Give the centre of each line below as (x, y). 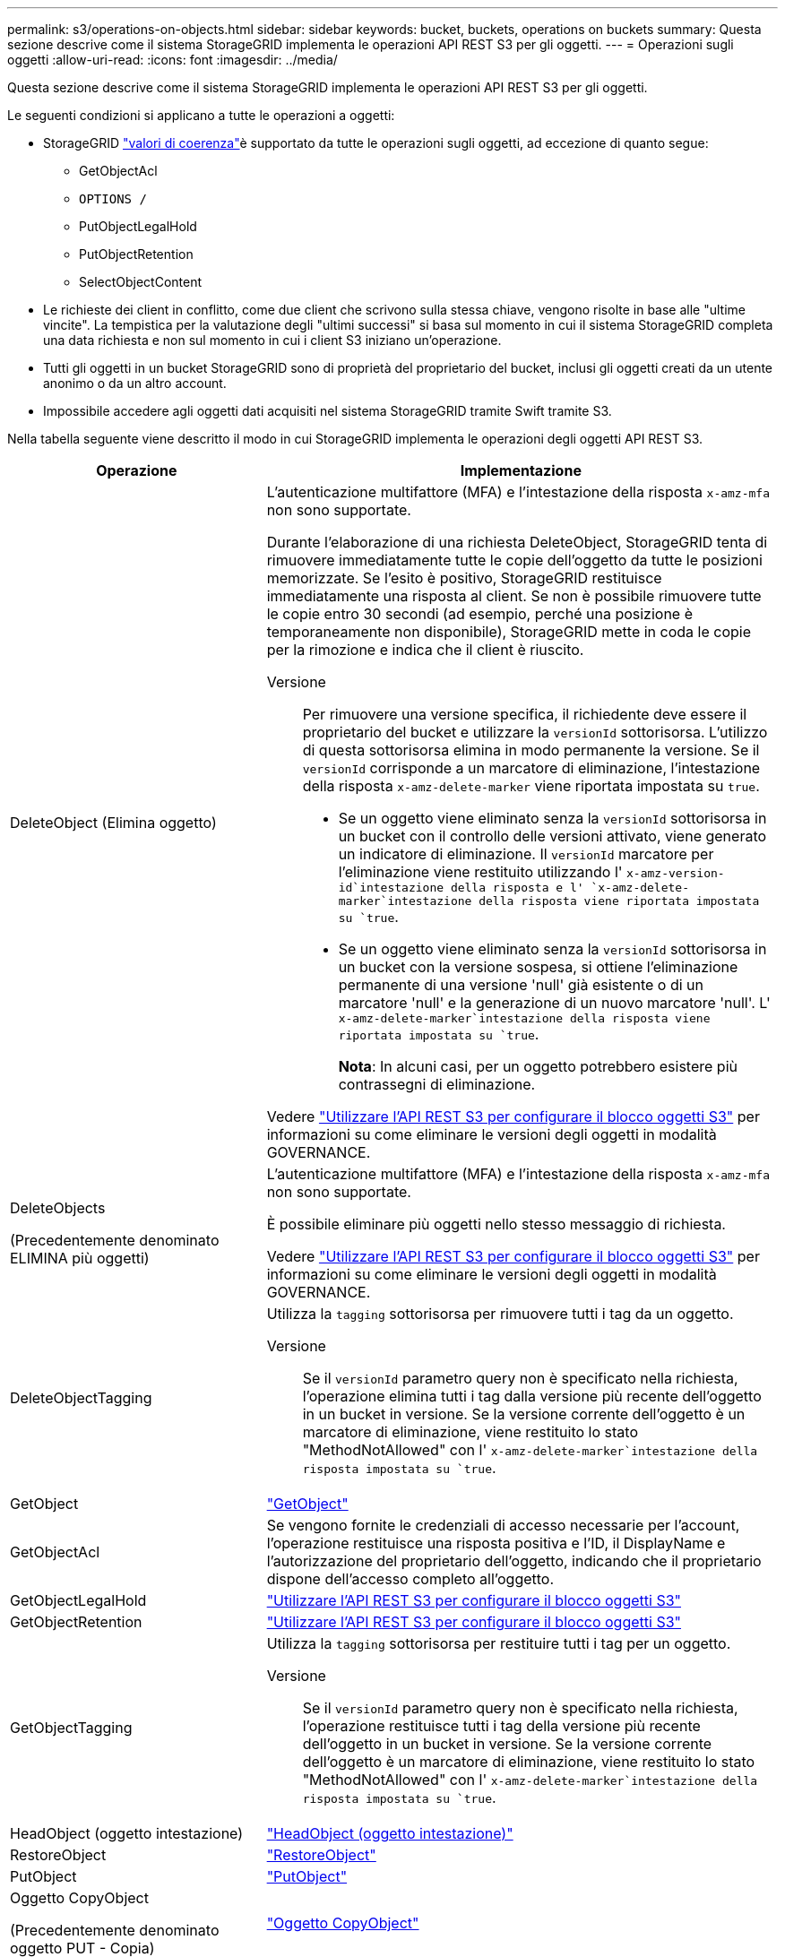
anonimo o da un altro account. (135, 383)
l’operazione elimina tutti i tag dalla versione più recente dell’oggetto (532, 1396)
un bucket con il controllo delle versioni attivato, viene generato (552, 836)
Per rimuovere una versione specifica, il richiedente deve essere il (525, 714)
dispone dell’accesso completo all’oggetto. (410, 1579)
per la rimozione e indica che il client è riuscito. (425, 650)
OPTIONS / (113, 199)
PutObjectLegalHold (138, 226)
